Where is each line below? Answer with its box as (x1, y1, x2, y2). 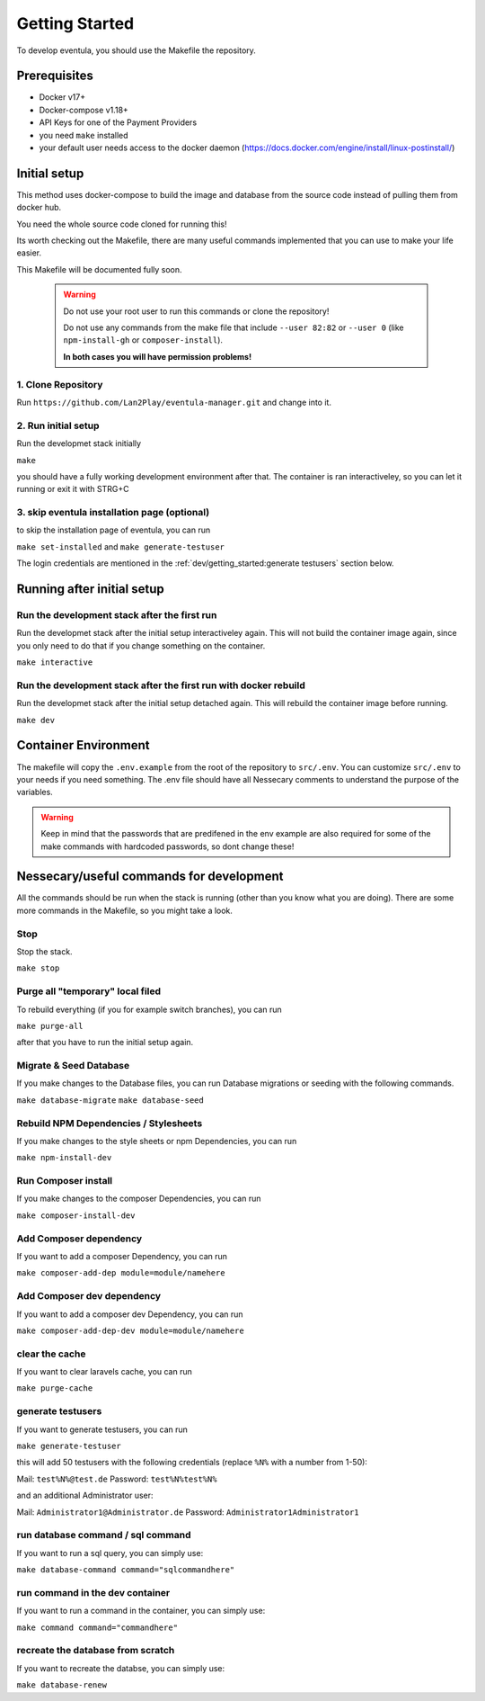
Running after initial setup (16, 581, 165, 597)
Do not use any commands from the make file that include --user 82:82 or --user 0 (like (63, 322, 404, 333)
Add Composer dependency (16, 1232, 143, 1245)
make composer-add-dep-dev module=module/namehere (16, 1325, 244, 1336)
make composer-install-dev (16, 1210, 136, 1221)
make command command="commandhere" (16, 1622, 179, 1633)
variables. (16, 787, 53, 798)
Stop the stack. (16, 945, 73, 957)
